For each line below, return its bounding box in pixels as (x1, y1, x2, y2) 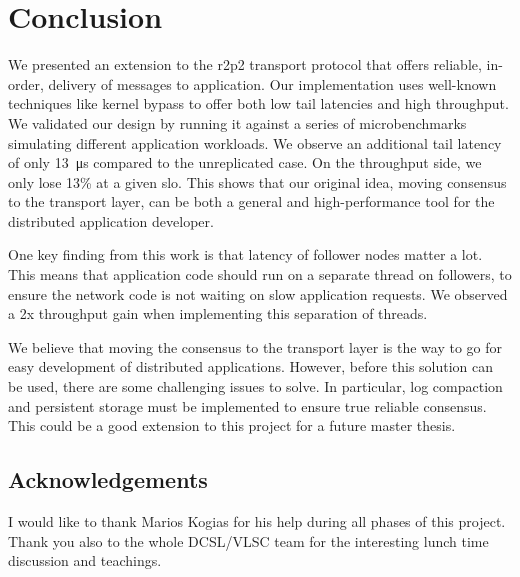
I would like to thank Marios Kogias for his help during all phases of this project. (8, 511, 506, 532)
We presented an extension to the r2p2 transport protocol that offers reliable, (8, 54, 482, 75)
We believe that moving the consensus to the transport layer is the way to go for (8, 336, 503, 357)
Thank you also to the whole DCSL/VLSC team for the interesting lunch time (8, 530, 489, 551)
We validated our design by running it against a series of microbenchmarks (8, 112, 467, 133)
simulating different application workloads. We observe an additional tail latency (8, 132, 502, 153)
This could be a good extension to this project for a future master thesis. (8, 415, 456, 436)
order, (8, 73, 44, 94)
